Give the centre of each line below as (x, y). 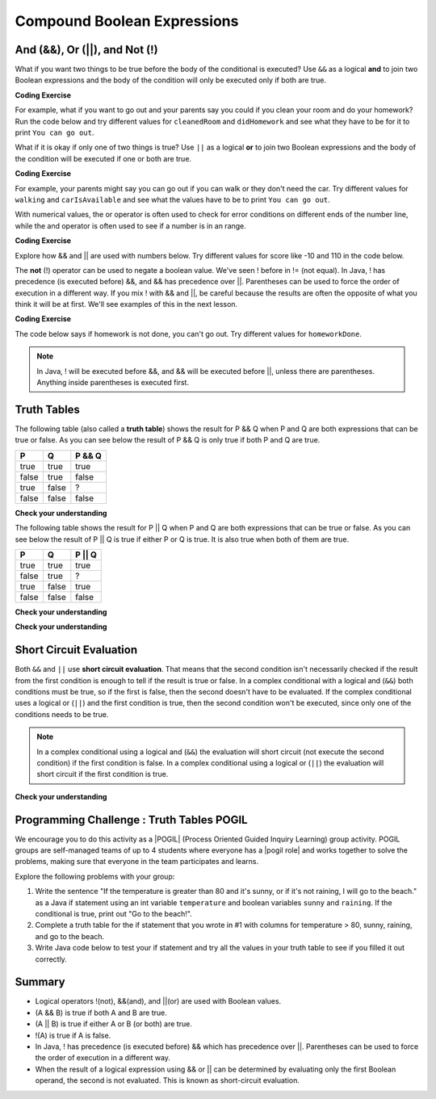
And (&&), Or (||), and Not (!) (86, 50)
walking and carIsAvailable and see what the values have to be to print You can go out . (172, 199)
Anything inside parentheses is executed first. (113, 383)
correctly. (51, 959)
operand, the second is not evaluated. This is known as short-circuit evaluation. (168, 1080)
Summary (40, 982)
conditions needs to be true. (62, 714)
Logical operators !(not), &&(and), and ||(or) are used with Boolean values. (158, 1001)
